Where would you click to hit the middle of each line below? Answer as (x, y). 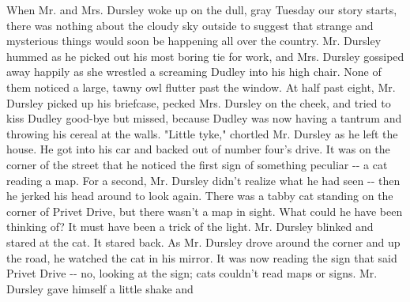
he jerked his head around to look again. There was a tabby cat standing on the (200, 196)
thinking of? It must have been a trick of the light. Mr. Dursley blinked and (190, 226)
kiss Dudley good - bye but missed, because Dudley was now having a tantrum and (204, 118)
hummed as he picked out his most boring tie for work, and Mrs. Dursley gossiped (205, 56)
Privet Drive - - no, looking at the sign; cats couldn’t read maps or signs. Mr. (192, 273)
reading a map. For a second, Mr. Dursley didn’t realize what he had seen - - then (203, 180)
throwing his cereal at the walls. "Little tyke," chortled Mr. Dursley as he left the (202, 133)
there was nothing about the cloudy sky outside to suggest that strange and (190, 25)
